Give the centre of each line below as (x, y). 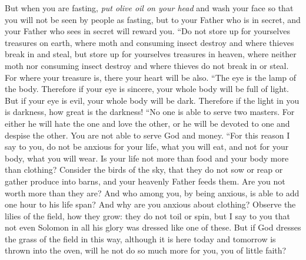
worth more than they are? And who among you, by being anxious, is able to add (152, 192)
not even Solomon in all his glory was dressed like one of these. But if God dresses (153, 227)
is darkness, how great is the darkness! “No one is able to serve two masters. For (150, 112)
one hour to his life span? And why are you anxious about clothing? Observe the (150, 204)
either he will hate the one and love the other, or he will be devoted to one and (147, 123)
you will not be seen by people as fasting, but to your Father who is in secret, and (153, 19)
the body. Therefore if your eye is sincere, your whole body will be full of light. (147, 89)
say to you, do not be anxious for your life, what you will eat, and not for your (147, 147)
